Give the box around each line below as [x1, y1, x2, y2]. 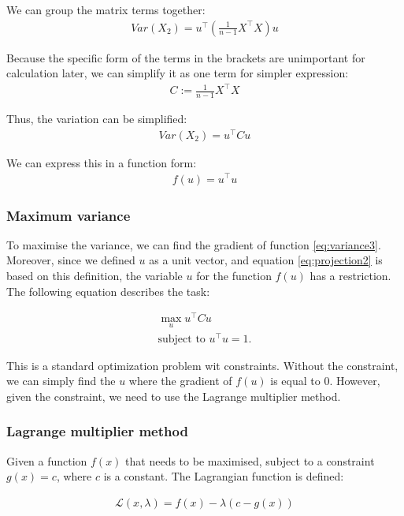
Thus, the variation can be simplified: [6, 110, 187, 127]
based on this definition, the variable [6, 267, 183, 283]
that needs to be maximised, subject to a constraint [125, 452, 375, 469]
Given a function [6, 452, 87, 469]
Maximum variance [6, 205, 131, 225]
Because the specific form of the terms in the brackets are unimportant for [6, 49, 365, 65]
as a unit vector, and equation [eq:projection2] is [149, 252, 383, 268]
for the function [196, 267, 272, 283]
